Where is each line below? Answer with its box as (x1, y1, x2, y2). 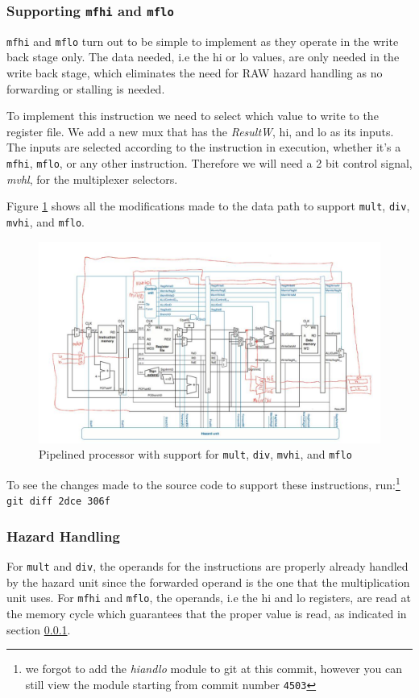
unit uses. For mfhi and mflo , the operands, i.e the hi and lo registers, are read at (6, 589, 411, 606)
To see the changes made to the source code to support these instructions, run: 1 (6, 473, 400, 492)
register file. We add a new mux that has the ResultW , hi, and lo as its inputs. (6, 123, 394, 139)
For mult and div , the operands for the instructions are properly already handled (6, 558, 409, 575)
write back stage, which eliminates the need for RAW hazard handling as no (6, 64, 383, 81)
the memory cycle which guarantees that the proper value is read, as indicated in (6, 605, 407, 621)
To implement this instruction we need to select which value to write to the (6, 107, 379, 124)
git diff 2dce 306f (6, 496, 110, 508)
